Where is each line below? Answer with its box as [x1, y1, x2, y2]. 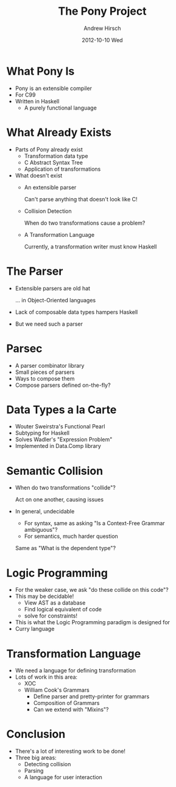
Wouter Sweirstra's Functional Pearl [15, 423, 105, 430]
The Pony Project [58, 4, 147, 18]
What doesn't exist [15, 171, 63, 179]
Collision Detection [24, 207, 72, 215]
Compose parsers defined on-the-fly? [15, 381, 111, 389]
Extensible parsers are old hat [15, 285, 90, 292]
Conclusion [6, 727, 66, 741]
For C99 [15, 91, 36, 99]
